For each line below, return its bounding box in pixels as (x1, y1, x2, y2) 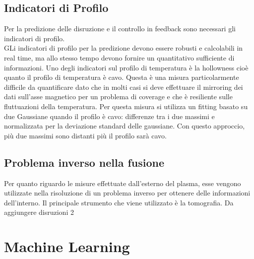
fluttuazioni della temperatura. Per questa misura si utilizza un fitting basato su (4, 101, 248, 111)
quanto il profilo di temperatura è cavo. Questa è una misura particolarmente (4, 72, 239, 82)
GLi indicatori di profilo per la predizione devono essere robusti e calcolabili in (4, 43, 243, 53)
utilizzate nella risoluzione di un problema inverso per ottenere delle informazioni (4, 188, 251, 198)
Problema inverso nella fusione (4, 154, 165, 170)
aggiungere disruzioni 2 (4, 207, 74, 217)
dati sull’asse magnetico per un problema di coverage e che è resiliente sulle (4, 91, 233, 102)
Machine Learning (4, 236, 130, 257)
